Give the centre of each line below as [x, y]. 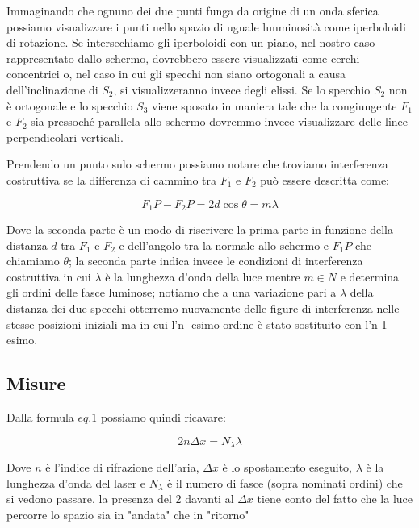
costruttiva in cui [49, 276]
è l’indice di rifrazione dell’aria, [122, 466]
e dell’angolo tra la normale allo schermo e [224, 245]
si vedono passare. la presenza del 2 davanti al [120, 499]
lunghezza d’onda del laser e [76, 482]
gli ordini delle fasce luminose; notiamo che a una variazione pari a [172, 292]
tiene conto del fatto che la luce [335, 499]
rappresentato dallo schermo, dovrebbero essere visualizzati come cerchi [183, 58]
